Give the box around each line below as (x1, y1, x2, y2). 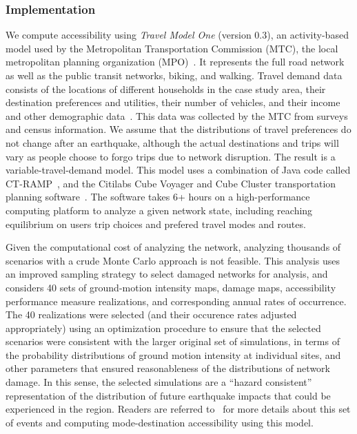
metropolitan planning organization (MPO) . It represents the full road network (6, 54, 345, 69)
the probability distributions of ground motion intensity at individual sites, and (6, 347, 341, 362)
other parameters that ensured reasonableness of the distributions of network (6, 361, 330, 375)
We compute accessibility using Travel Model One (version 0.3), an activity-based (6, 28, 349, 42)
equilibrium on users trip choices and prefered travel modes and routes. (6, 216, 306, 231)
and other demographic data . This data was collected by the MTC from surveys (6, 108, 348, 123)
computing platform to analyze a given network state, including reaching (6, 203, 313, 217)
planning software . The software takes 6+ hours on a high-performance (6, 189, 310, 204)
